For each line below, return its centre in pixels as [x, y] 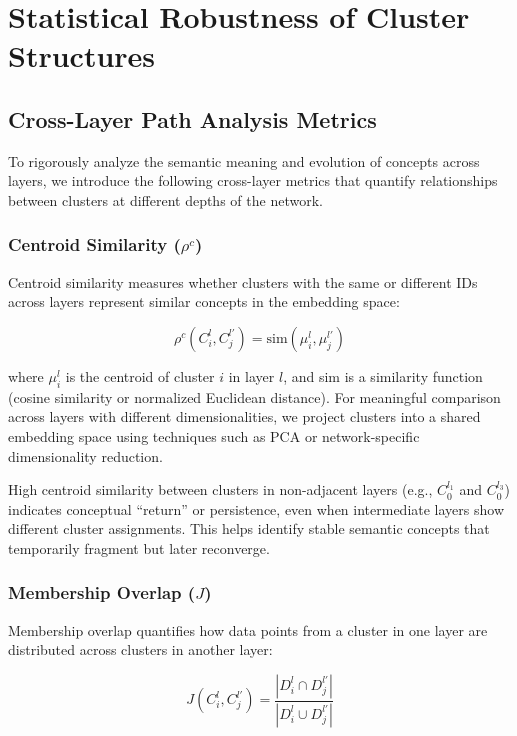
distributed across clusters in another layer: [140, 649]
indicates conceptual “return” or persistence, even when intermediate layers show [256, 508]
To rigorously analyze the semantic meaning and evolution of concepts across [244, 160]
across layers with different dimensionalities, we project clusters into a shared [244, 416]
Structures [82, 55]
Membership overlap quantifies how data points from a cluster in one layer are [248, 629]
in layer [251, 375]
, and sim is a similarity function [383, 375]
